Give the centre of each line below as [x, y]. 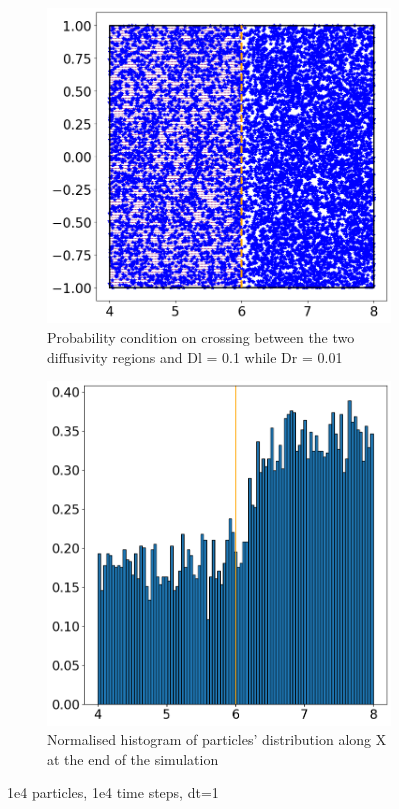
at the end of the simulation [133, 758]
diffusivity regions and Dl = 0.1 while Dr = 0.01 [195, 356]
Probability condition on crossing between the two [201, 337]
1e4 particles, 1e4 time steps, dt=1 [113, 792]
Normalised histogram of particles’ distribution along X [217, 739]
